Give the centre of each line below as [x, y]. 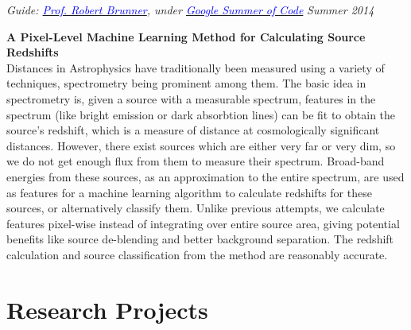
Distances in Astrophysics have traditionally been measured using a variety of [196, 67]
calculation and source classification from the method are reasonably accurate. [197, 254]
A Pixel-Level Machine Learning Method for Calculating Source [186, 36]
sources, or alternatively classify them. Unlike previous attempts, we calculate [196, 208]
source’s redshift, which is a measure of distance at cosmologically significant [193, 130]
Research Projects [107, 309]
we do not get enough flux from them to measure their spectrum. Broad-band [196, 161]
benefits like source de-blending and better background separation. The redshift [200, 239]
